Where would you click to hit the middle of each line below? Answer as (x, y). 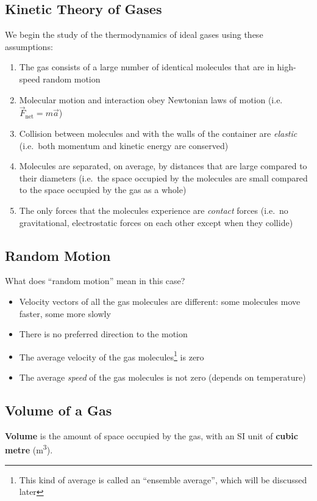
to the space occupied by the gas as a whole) (103, 190)
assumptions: (29, 46)
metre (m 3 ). (29, 449)
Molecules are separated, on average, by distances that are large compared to (163, 166)
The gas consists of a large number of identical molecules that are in (147, 67)
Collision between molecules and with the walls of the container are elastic (158, 133)
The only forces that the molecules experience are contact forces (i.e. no (154, 210)
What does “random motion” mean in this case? (95, 281)
